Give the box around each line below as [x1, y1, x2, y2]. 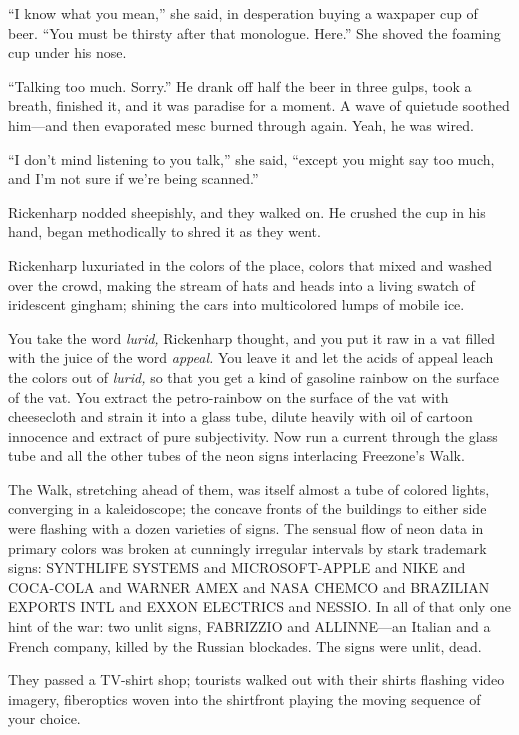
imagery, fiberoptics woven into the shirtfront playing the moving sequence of [8, 688, 481, 709]
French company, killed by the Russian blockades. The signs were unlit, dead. [8, 635, 482, 656]
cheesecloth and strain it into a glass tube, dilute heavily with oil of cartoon [8, 406, 473, 427]
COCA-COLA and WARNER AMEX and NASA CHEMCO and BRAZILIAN [8, 576, 490, 597]
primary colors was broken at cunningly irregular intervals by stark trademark [8, 537, 487, 558]
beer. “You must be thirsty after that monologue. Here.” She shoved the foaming [8, 22, 501, 43]
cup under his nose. [8, 42, 127, 63]
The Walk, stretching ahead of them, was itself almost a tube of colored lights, [8, 478, 490, 499]
